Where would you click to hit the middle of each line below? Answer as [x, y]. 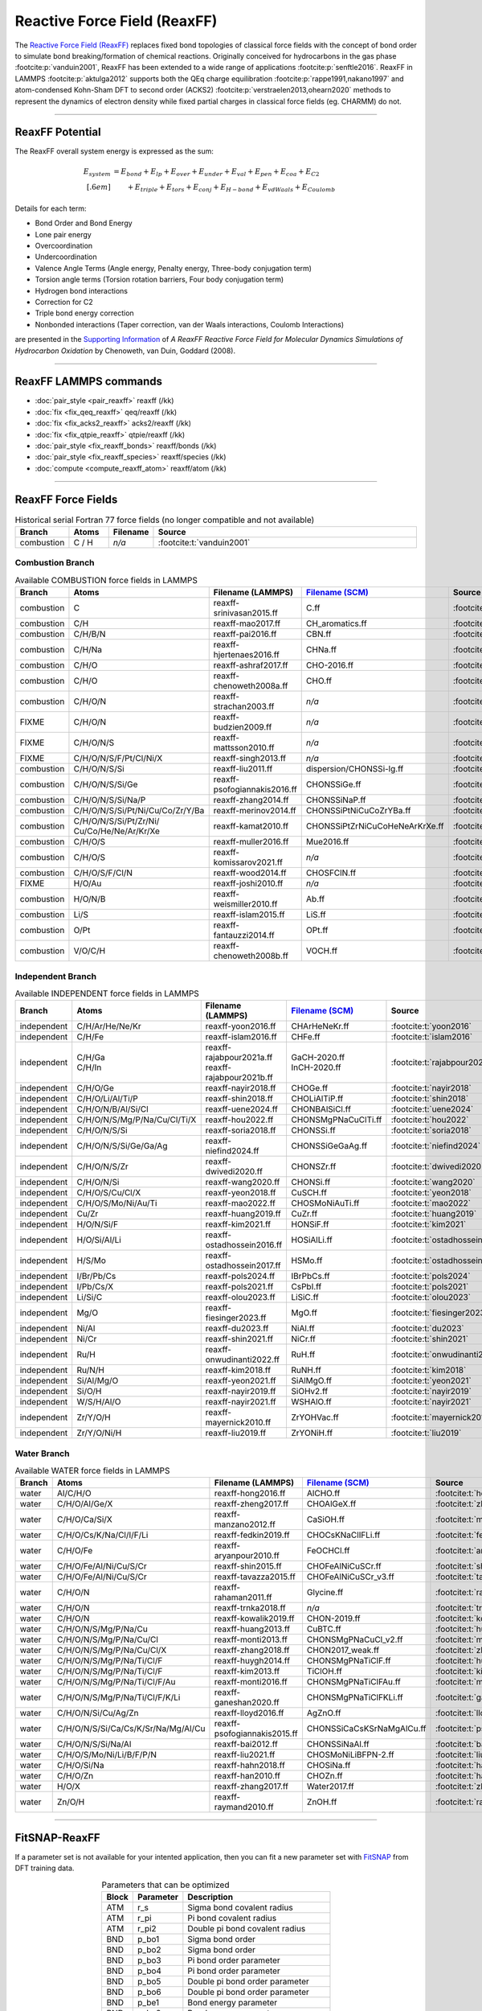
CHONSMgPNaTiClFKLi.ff [355, 1697]
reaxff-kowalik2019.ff [254, 1618]
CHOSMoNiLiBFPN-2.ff [350, 1755]
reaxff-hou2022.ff [239, 1120]
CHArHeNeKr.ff [320, 1026]
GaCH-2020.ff [318, 1058]
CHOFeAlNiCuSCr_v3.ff [351, 1577]
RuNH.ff [306, 1370]
